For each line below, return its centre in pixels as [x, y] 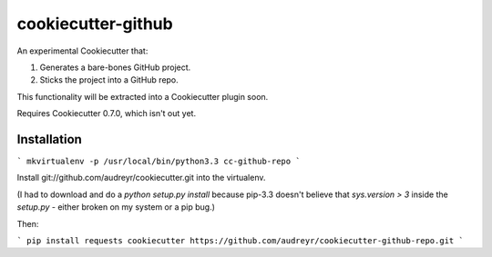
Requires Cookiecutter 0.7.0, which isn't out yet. [106, 114]
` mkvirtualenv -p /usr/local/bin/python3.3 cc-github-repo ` [159, 162]
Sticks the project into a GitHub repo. [109, 80]
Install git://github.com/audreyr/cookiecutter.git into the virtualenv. [141, 178]
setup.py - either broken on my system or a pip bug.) [116, 207]
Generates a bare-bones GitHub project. [115, 67]
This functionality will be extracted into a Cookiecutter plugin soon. [143, 96]
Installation [49, 139]
